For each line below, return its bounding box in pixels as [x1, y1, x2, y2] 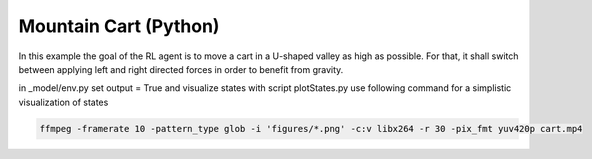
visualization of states [18, 96, 109, 108]
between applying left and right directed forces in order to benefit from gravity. [18, 63, 344, 75]
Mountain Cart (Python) [18, 15, 220, 37]
